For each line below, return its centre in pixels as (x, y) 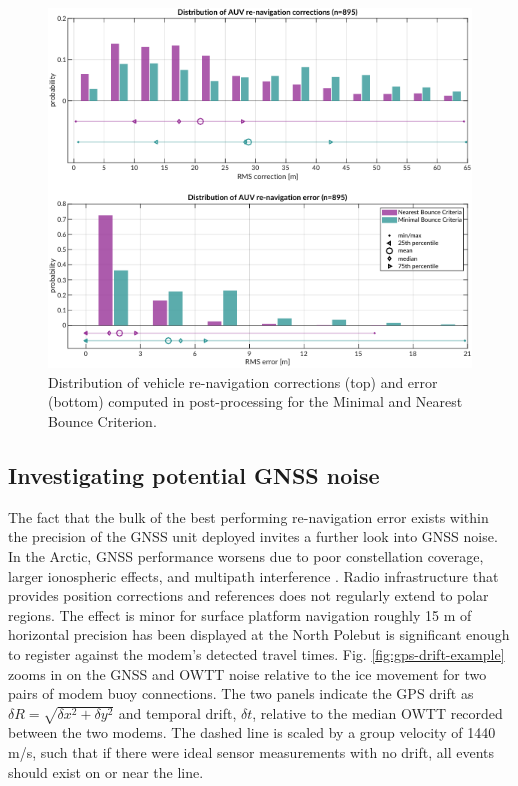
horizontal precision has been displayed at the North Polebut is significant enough (259, 634)
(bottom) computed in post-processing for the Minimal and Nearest (255, 401)
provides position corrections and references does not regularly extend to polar (248, 595)
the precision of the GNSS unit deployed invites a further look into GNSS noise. (253, 536)
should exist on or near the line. (106, 771)
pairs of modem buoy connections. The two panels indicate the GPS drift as (241, 693)
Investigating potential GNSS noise (194, 474)
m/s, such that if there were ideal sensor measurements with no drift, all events (251, 752)
